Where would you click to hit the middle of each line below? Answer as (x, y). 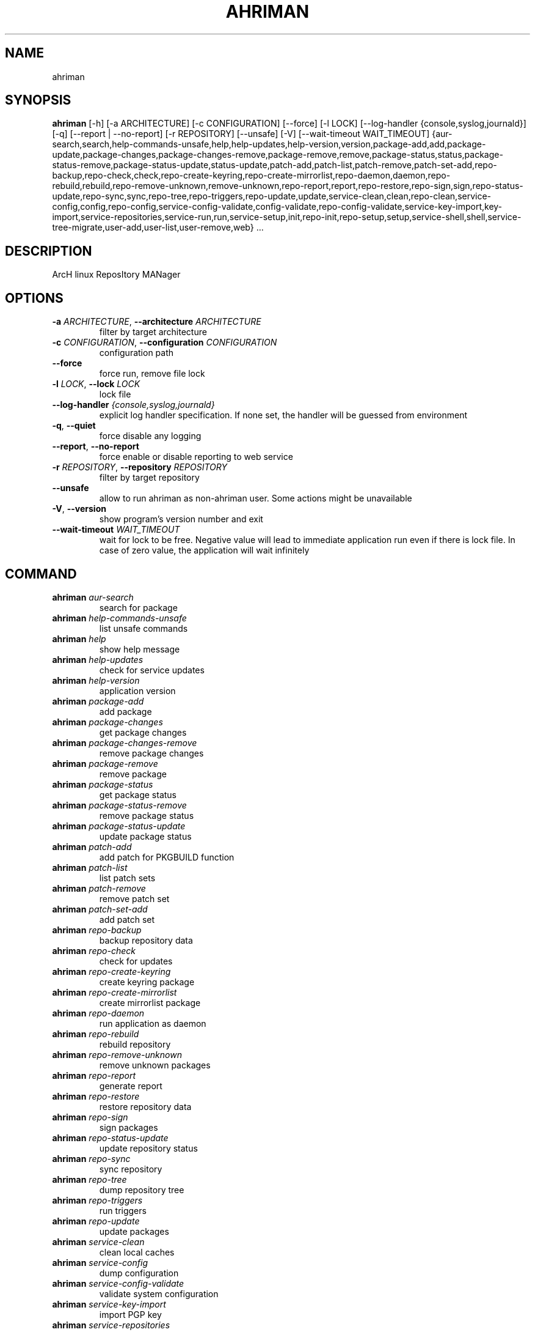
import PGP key (130, 1314)
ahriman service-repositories (111, 1325)
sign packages (129, 1127)
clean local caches (137, 1252)
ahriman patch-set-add (100, 909)
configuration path (136, 353)
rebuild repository (135, 1044)
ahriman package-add (98, 701)
